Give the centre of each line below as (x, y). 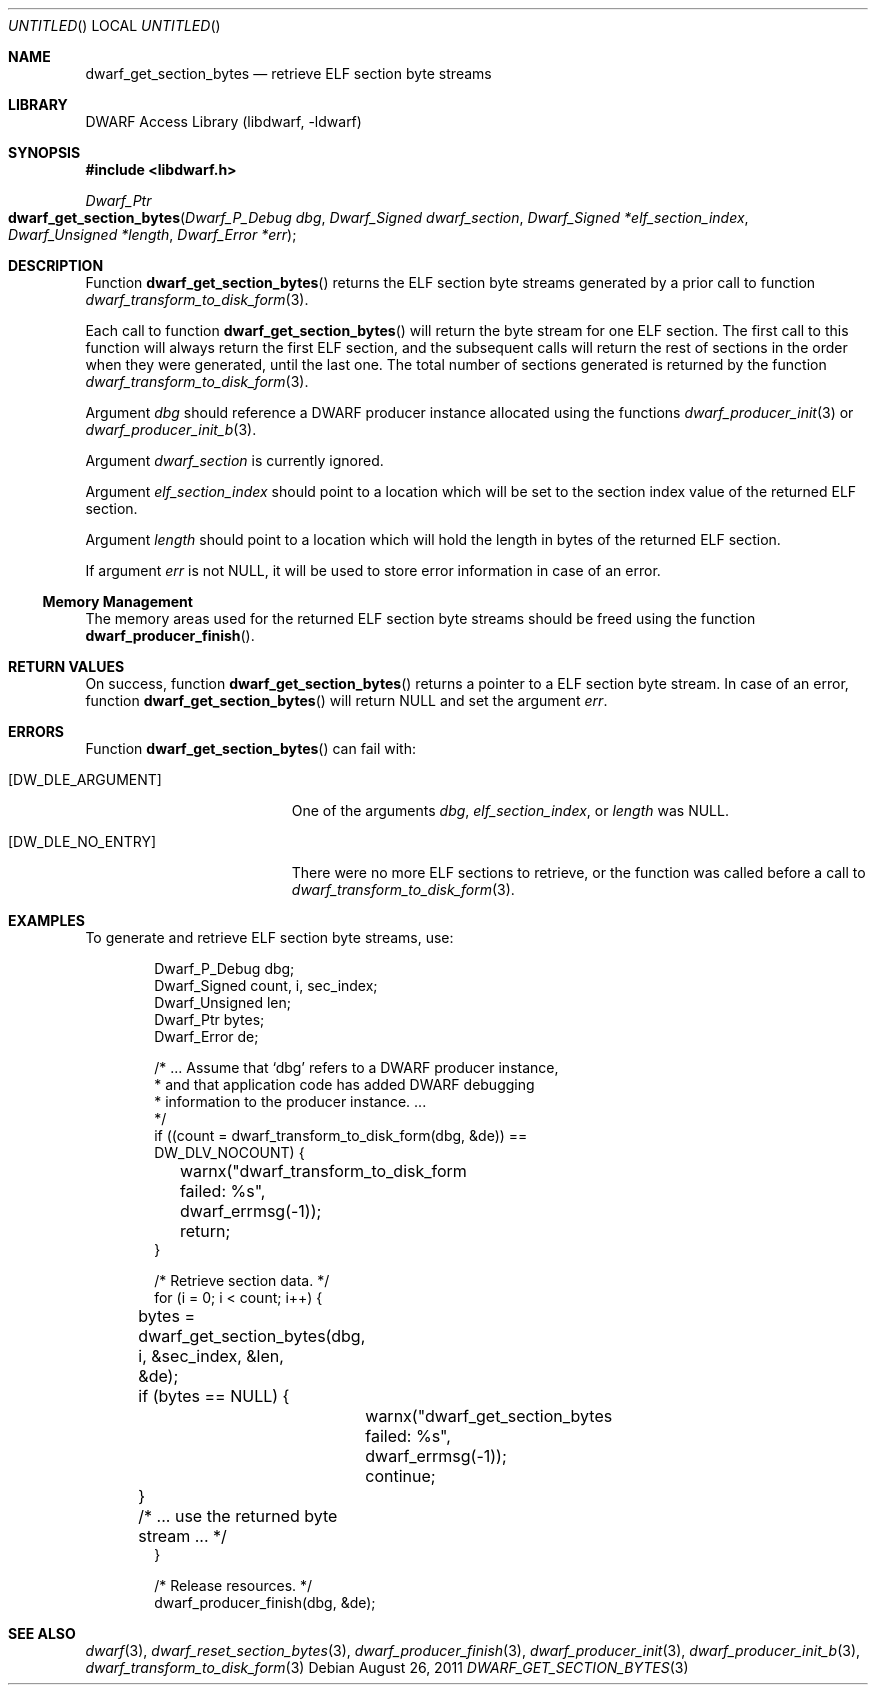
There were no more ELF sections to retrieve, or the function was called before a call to (578, 872)
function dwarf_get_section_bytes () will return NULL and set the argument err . (346, 700)
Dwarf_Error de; (206, 1036)
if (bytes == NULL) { (214, 1396)
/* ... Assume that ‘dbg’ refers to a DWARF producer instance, (356, 1067)
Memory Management (117, 601)
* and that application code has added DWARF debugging (344, 1084)
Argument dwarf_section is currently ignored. (234, 460)
